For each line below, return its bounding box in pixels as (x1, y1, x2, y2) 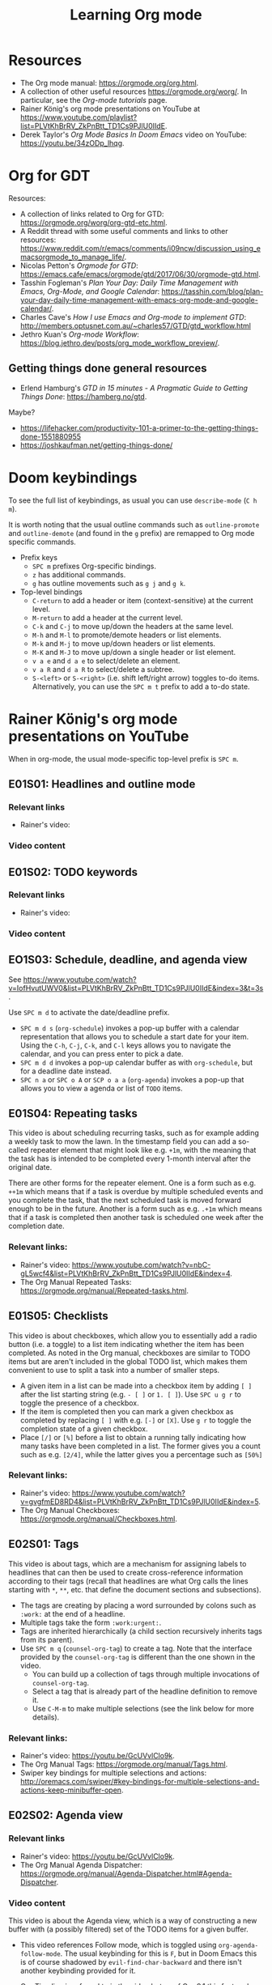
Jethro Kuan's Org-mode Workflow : (19, 329, 140, 339)
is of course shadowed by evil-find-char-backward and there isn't (19, 1957, 242, 1966)
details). (32, 1712, 60, 1722)
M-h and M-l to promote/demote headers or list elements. (32, 630, 222, 640)
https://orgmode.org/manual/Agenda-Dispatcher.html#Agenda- (19, 1868, 232, 1878)
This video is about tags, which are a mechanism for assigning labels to (8, 1558, 247, 1568)
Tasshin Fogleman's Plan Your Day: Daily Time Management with (19, 278, 239, 287)
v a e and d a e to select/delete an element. (32, 656, 181, 665)
